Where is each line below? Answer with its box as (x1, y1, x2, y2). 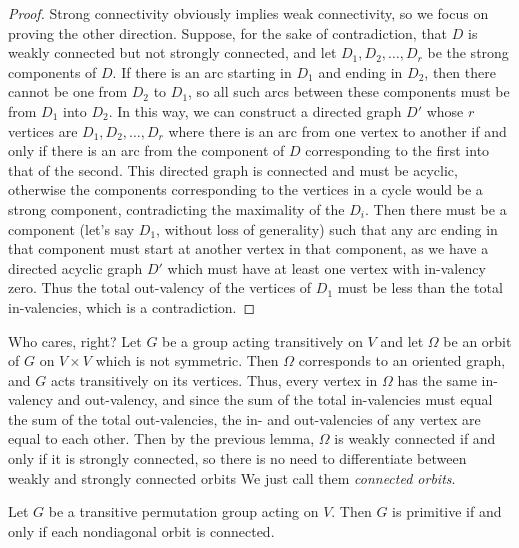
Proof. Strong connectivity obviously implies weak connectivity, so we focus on (8, 3, 489, 23)
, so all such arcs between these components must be (188, 81, 510, 102)
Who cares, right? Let (8, 330, 142, 351)
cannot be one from (8, 81, 128, 102)
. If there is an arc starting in (112, 61, 292, 82)
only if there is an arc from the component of (8, 140, 285, 161)
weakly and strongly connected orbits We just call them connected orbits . (8, 467, 456, 488)
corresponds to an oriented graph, (298, 350, 506, 371)
